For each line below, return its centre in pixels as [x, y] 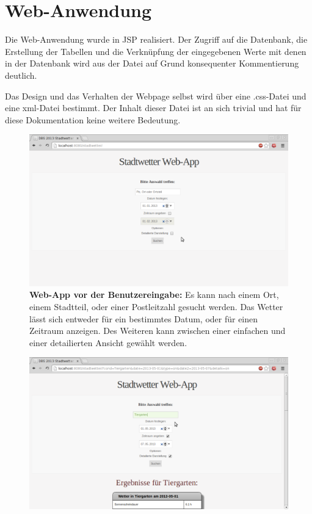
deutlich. [21, 75]
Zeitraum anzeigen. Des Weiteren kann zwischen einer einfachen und [158, 331]
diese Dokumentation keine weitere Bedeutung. [93, 119]
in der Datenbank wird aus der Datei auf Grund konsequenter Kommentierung [152, 63]
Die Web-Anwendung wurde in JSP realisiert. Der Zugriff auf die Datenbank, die [156, 39]
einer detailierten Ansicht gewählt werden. [108, 342]
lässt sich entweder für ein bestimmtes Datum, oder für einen [144, 318]
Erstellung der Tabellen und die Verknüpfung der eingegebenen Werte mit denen [156, 51]
